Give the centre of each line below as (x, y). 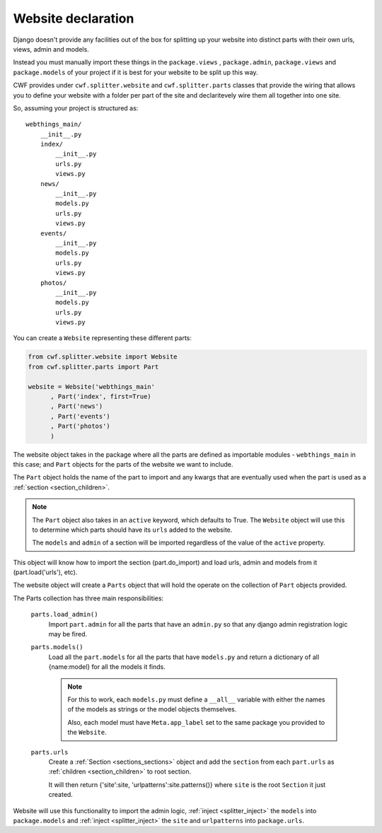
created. (61, 795)
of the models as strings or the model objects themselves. (152, 709)
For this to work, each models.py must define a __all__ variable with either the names (196, 699)
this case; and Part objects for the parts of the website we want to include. (123, 464)
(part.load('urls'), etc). (45, 572)
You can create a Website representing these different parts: (103, 338)
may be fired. (68, 634)
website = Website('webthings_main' (92, 386)
